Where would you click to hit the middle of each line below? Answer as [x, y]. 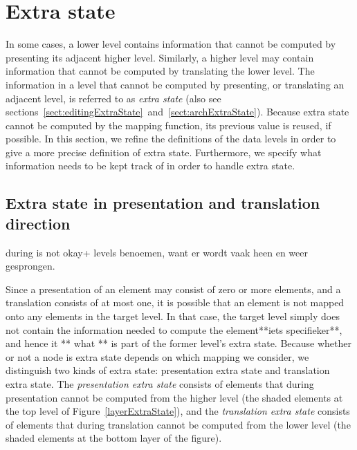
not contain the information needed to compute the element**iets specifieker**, [174, 329]
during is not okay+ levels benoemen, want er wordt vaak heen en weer [157, 252]
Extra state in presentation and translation [163, 203]
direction [38, 223]
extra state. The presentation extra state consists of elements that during [160, 384]
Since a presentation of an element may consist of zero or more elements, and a [173, 289]
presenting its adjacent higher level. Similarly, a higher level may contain [160, 57]
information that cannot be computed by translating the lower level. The [160, 71]
